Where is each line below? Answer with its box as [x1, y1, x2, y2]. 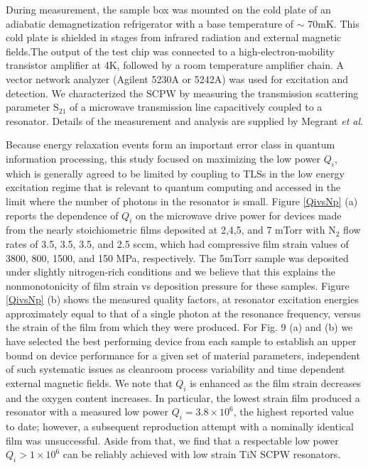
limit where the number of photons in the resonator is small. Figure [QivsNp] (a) [6, 193, 358, 208]
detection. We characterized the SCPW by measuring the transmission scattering [6, 85, 359, 100]
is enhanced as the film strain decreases [190, 375, 361, 390]
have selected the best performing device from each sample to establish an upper [6, 334, 357, 349]
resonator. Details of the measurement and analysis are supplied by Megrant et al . [6, 113, 363, 128]
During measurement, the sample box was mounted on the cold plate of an [6, 2, 331, 16]
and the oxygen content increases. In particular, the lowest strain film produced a [6, 390, 360, 405]
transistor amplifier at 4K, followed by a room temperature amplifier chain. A [6, 58, 345, 72]
